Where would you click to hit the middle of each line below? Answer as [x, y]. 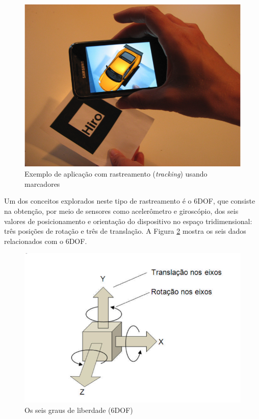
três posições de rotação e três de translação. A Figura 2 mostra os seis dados [125, 231]
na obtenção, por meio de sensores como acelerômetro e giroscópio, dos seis [121, 211]
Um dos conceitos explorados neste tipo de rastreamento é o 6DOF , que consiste [130, 201]
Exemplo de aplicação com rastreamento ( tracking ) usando [116, 174]
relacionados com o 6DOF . [46, 241]
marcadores [42, 183]
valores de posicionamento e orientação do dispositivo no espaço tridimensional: [128, 221]
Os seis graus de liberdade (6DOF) [79, 410]
